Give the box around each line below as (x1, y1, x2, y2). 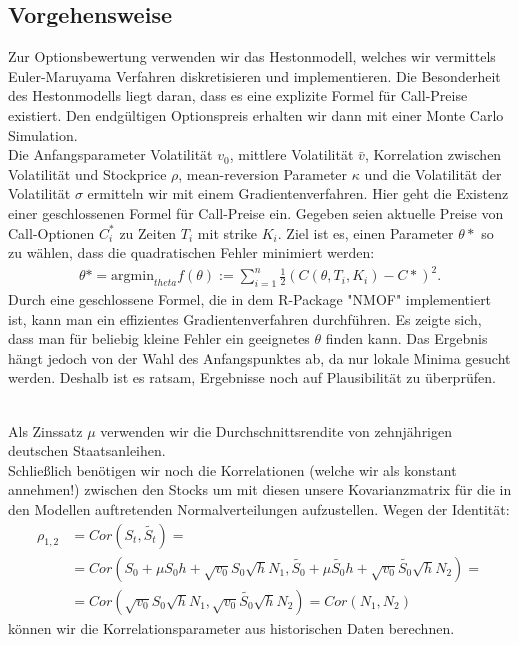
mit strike (197, 222, 258, 243)
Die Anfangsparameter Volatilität (8, 144, 213, 165)
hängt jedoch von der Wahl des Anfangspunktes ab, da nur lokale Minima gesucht (8, 347, 511, 368)
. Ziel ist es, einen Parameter (277, 222, 454, 243)
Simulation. (8, 124, 78, 145)
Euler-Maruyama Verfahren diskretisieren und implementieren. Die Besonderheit (8, 65, 501, 86)
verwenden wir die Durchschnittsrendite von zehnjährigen (100, 420, 453, 441)
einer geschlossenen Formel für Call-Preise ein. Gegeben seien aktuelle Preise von (8, 202, 504, 223)
